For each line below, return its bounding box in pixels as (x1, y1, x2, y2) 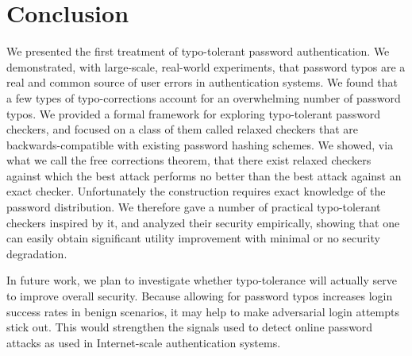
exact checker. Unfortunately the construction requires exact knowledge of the (6, 183, 386, 199)
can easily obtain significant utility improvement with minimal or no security (6, 230, 380, 246)
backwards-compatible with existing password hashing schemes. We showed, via (6, 136, 394, 153)
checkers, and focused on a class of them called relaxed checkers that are (6, 121, 359, 137)
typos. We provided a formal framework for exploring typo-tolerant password (6, 105, 381, 122)
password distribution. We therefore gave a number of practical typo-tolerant (6, 199, 381, 215)
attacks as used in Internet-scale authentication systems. (6, 334, 281, 350)
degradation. (6, 245, 67, 261)
